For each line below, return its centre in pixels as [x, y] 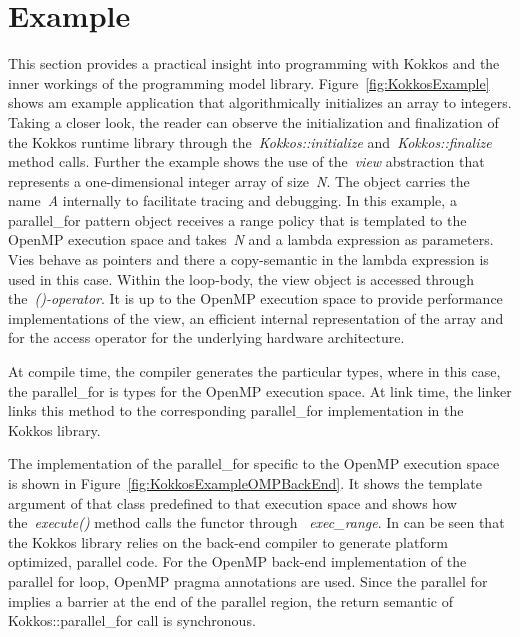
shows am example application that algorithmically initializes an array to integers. [260, 102]
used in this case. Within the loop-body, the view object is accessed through [241, 278]
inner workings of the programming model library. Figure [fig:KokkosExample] [249, 82]
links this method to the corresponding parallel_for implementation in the [236, 410]
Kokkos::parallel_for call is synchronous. [132, 620]
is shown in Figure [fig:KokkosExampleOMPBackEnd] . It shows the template [245, 483]
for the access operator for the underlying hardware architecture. [206, 337]
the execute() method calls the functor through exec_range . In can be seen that [256, 522]
